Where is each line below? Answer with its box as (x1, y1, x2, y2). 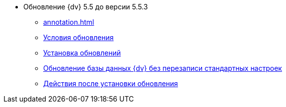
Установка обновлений (43, 49, 121, 57)
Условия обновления (43, 33, 114, 42)
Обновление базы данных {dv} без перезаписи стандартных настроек (43, 64, 282, 72)
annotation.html (43, 18, 94, 26)
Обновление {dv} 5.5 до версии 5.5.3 (23, 2, 148, 11)
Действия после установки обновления (43, 79, 178, 88)
